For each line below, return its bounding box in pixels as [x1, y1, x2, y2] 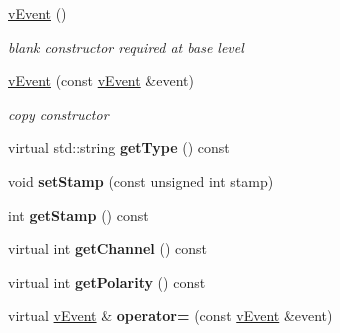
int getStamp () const [8, 204, 149, 225]
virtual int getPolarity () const [8, 271, 206, 292]
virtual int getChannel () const [8, 238, 207, 259]
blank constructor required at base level [8, 36, 244, 57]
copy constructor [8, 103, 109, 124]
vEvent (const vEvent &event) [8, 70, 194, 91]
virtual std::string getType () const [8, 137, 230, 158]
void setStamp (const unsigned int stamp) [8, 170, 274, 191]
